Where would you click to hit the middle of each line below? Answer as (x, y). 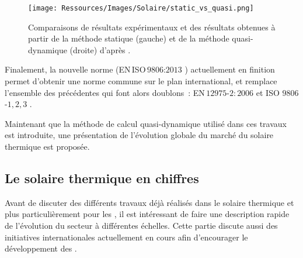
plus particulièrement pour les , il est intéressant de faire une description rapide (147, 214)
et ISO (268, 92)
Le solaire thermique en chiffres (102, 178)
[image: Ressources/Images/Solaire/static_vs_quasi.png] (141, 8)
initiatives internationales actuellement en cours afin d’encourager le (126, 237)
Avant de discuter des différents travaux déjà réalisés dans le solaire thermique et (149, 202)
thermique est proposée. (47, 146)
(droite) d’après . (100, 49)
